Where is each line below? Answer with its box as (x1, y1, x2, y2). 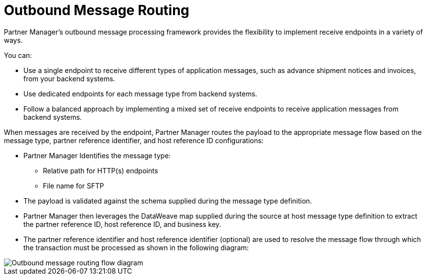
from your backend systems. (23, 74, 116, 83)
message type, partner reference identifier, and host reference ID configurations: (4, 136, 264, 145)
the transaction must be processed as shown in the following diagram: (23, 243, 249, 252)
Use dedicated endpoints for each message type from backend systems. (23, 89, 257, 98)
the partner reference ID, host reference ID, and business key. (23, 220, 221, 228)
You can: (4, 51, 32, 59)
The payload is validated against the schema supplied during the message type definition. (23, 196, 312, 205)
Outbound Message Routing (4, 2, 190, 19)
